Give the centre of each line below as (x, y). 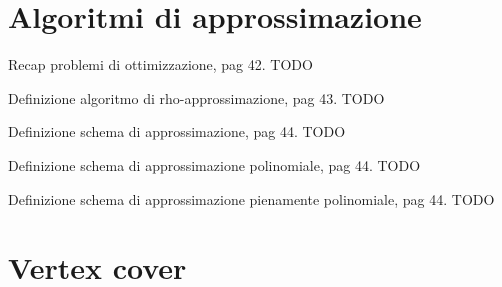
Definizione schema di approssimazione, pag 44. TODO (177, 131)
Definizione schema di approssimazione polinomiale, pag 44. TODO (214, 164)
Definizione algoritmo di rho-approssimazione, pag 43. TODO (196, 97)
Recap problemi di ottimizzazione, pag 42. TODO (160, 64)
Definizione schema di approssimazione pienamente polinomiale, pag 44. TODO (251, 198)
